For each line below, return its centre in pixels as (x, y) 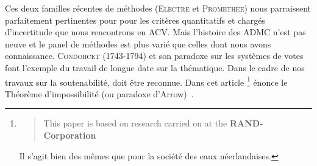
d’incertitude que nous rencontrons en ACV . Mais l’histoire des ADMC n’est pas (155, 32)
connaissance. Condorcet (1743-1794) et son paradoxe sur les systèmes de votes (154, 56)
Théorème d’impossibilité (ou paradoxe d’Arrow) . (99, 93)
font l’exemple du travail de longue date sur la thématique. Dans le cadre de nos (155, 67)
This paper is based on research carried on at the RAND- (153, 123)
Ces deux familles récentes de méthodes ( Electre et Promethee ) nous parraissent (158, 8)
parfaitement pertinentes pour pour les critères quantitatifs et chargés (135, 20)
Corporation (70, 135)
